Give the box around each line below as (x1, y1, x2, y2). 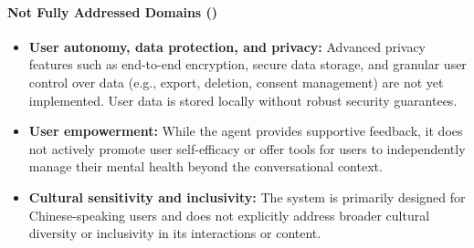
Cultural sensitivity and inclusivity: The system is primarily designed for (28, 187, 466, 206)
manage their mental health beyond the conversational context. (28, 157, 383, 176)
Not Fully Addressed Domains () (7, 2, 218, 21)
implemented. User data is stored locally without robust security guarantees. (28, 90, 458, 109)
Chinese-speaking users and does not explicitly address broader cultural (28, 205, 430, 224)
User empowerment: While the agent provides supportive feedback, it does (28, 121, 463, 140)
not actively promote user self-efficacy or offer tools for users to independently (28, 139, 466, 158)
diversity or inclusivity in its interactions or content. (28, 223, 321, 243)
